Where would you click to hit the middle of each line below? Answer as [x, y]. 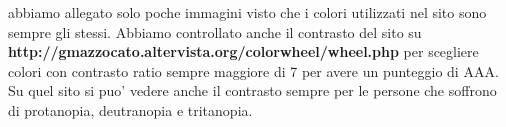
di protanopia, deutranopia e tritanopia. [130, 109]
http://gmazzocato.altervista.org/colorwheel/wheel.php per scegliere [243, 51]
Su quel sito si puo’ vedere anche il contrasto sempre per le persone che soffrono [252, 90]
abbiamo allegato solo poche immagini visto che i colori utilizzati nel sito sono [247, 12]
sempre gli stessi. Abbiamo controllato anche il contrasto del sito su [215, 31]
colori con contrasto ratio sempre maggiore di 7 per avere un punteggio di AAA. [253, 70]
